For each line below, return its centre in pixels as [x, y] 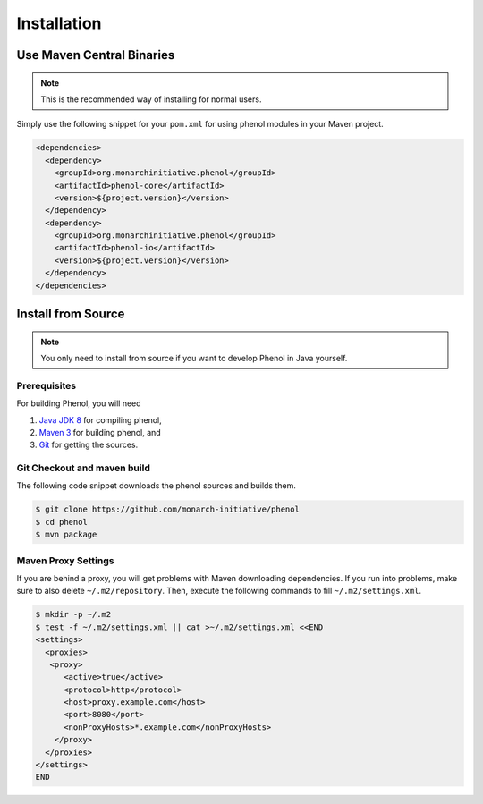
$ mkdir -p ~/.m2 [73, 614]
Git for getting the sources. [89, 445]
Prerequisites [46, 385]
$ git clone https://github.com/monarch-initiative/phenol [167, 509]
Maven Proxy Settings [65, 561]
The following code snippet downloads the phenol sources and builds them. [157, 486]
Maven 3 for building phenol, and [100, 432]
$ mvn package [66, 535]
